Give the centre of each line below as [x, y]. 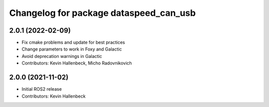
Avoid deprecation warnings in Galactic [62, 56]
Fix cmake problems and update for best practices [73, 43]
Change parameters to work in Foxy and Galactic [72, 49]
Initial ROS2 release [42, 89]
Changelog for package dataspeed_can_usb [103, 13]
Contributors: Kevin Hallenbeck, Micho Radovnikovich [77, 63]
